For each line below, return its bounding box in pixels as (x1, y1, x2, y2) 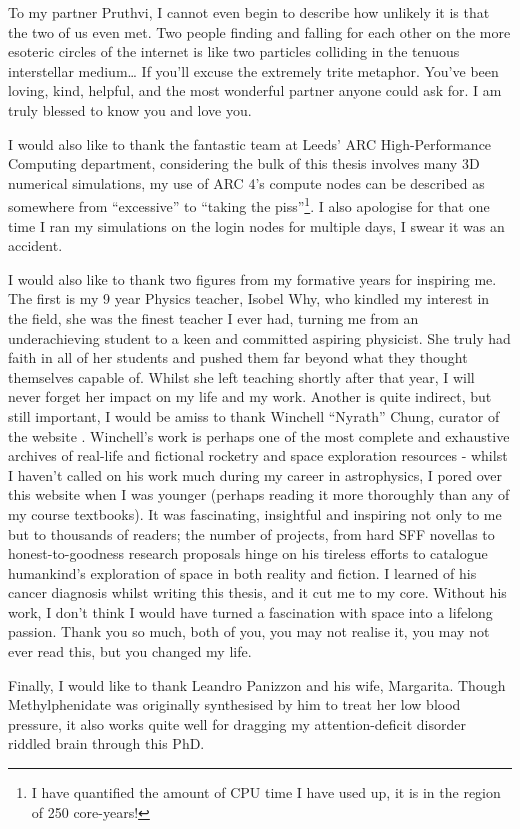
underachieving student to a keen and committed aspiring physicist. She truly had (8, 327, 511, 348)
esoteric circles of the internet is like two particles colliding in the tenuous (8, 41, 460, 62)
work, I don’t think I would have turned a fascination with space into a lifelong (8, 601, 493, 622)
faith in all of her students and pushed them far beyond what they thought (8, 347, 468, 368)
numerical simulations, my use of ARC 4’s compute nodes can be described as (8, 172, 485, 193)
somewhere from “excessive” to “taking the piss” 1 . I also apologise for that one (8, 193, 490, 216)
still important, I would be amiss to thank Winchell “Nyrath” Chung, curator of (8, 405, 500, 426)
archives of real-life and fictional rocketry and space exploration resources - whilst (8, 445, 508, 466)
